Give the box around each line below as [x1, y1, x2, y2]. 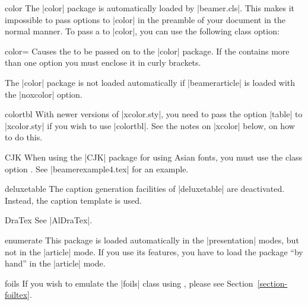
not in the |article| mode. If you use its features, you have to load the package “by [5, 245, 303, 258]
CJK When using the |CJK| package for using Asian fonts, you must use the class [5, 150, 303, 163]
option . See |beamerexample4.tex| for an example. [5, 162, 189, 175]
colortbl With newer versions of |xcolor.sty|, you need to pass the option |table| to [5, 108, 303, 120]
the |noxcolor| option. [5, 88, 82, 100]
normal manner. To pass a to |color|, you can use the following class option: [5, 25, 280, 37]
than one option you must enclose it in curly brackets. [5, 56, 201, 69]
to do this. [5, 131, 43, 143]
